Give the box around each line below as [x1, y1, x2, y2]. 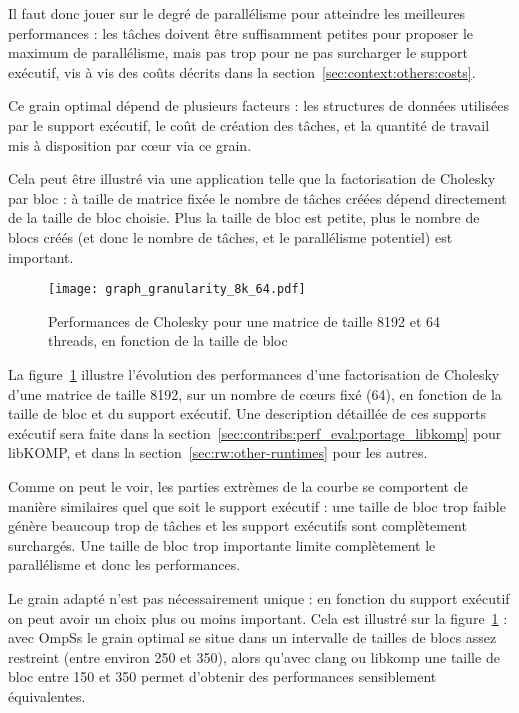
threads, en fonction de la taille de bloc [48, 330, 288, 351]
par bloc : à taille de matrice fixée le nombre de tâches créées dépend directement [8, 187, 507, 208]
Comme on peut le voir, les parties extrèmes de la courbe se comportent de [8, 475, 468, 496]
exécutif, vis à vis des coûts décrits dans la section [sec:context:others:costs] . [8, 61, 476, 82]
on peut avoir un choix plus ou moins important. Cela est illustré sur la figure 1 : [8, 607, 508, 628]
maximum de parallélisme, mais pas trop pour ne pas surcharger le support [8, 42, 469, 63]
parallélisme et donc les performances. [8, 554, 241, 575]
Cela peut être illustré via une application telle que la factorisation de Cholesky [8, 168, 496, 189]
